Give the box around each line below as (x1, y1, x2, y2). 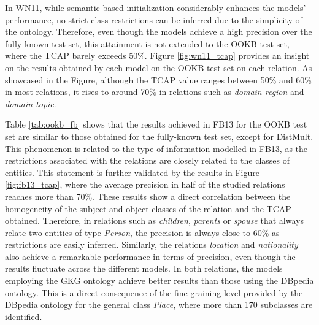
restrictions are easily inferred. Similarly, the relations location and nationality (5, 238, 298, 251)
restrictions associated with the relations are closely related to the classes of (5, 154, 290, 167)
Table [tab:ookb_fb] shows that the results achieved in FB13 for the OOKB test (5, 118, 307, 131)
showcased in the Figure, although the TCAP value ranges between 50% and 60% (5, 73, 312, 86)
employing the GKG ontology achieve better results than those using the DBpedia (5, 274, 314, 287)
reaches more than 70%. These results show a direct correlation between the (5, 189, 291, 202)
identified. (5, 310, 42, 323)
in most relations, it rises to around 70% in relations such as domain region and (5, 85, 304, 98)
